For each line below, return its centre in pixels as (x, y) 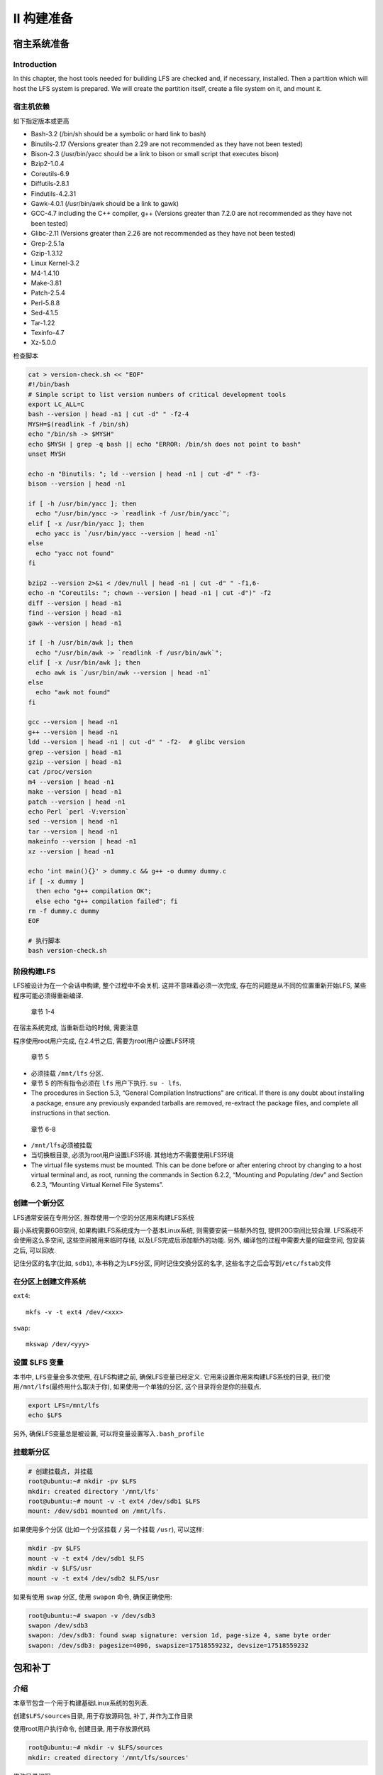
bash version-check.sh (67, 951)
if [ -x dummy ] (56, 881)
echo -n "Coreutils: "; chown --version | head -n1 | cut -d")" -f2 (150, 593)
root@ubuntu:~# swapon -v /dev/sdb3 (92, 1616)
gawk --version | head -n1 (75, 623)
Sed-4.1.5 (45, 313)
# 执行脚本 (44, 941)
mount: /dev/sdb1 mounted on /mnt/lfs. (97, 1511)
